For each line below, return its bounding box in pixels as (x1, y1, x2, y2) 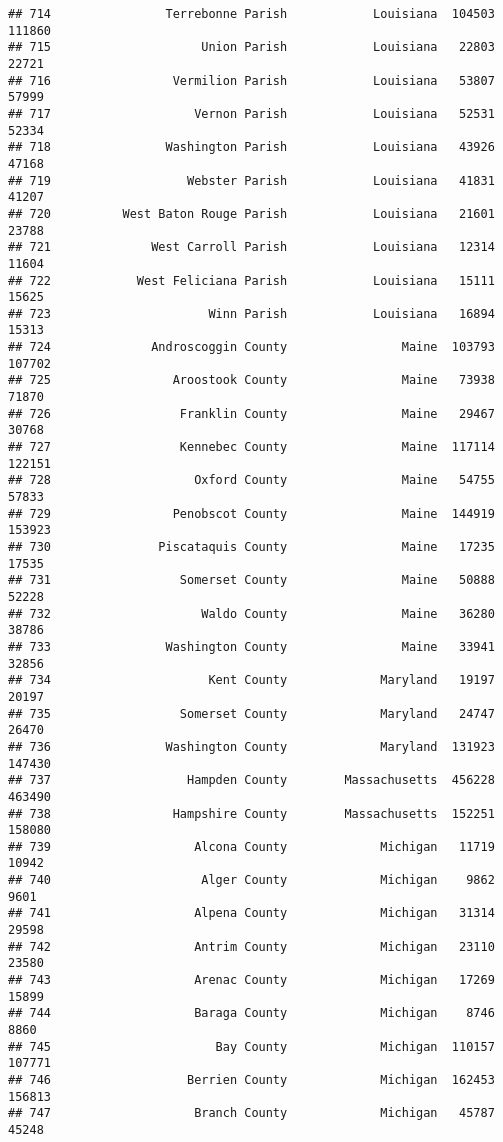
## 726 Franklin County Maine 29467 (8, 406, 495, 421)
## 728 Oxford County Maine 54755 (8, 473, 495, 488)
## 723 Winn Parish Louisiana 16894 (8, 306, 495, 321)
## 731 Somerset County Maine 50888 (8, 573, 495, 588)
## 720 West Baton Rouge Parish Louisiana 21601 (8, 206, 495, 221)
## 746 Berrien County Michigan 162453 (8, 1073, 495, 1087)
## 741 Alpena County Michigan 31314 (8, 906, 495, 921)
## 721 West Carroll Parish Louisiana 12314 (8, 240, 495, 255)
